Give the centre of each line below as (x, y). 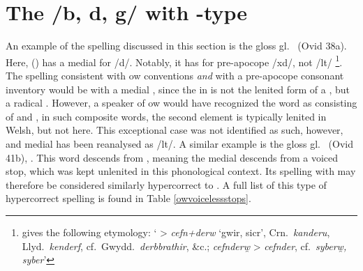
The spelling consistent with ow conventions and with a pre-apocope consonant (175, 75)
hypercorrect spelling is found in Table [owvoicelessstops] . (128, 198)
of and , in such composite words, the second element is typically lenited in (166, 116)
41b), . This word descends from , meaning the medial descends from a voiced (172, 157)
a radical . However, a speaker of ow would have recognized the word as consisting (181, 103)
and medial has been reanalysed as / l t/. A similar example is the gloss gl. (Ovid (179, 143)
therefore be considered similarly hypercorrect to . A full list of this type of (166, 184)
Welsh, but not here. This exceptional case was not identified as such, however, (175, 130)
